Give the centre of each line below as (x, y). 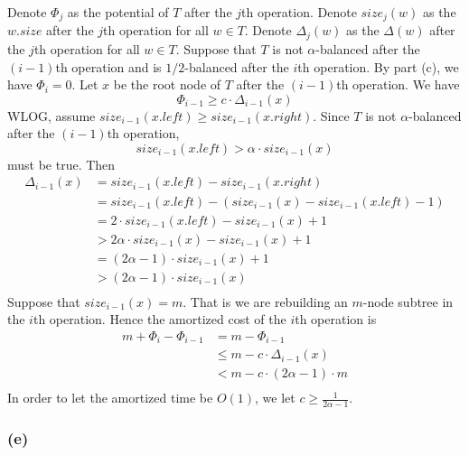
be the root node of (167, 84)
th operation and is (108, 66)
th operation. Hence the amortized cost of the (159, 319)
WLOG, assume (52, 115)
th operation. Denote (299, 12)
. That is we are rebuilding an (265, 301)
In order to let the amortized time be (110, 398)
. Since (331, 115)
